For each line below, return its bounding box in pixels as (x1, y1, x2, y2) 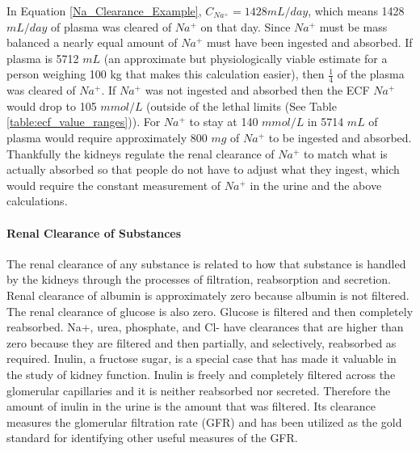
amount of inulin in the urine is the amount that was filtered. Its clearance (6, 398, 376, 415)
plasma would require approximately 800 (6, 129, 208, 145)
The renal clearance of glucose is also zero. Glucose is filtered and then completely (6, 302, 414, 319)
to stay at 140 (189, 113, 258, 130)
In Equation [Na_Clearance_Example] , (6, 2, 202, 19)
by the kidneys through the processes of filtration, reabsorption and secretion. (6, 271, 391, 288)
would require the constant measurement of (6, 176, 221, 193)
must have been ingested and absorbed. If (207, 34, 413, 51)
